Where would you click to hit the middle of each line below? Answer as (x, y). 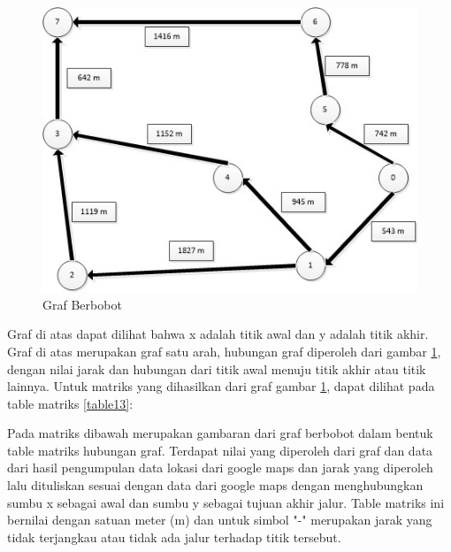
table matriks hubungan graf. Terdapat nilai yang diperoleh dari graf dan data (220, 450)
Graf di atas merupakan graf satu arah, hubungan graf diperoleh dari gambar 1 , (224, 351)
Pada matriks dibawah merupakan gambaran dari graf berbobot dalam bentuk (220, 433)
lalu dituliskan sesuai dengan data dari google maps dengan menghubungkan (215, 485)
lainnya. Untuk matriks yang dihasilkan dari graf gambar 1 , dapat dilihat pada (221, 386)
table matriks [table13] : (70, 403)
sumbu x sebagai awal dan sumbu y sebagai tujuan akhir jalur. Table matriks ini (226, 502)
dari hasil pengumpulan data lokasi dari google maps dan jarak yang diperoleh (220, 468)
